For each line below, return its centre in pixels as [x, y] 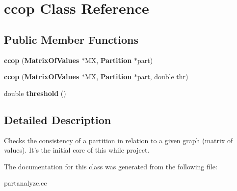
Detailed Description [58, 119]
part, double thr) [163, 77]
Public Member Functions [71, 39]
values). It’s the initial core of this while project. [77, 150]
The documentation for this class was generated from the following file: [111, 166]
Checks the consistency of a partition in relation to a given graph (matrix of [118, 140]
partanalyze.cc [26, 183]
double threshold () [35, 93]
